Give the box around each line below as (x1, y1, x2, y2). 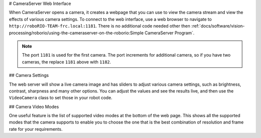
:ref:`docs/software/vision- (191, 23, 245, 29)
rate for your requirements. (9, 126, 63, 132)
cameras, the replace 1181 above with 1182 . (22, 59, 111, 65)
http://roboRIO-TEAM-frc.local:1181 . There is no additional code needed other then (9, 23, 190, 29)
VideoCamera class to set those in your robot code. (9, 95, 113, 101)
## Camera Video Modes (9, 104, 59, 109)
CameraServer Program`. (145, 30, 195, 36)
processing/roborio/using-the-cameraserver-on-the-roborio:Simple (9, 30, 144, 36)
